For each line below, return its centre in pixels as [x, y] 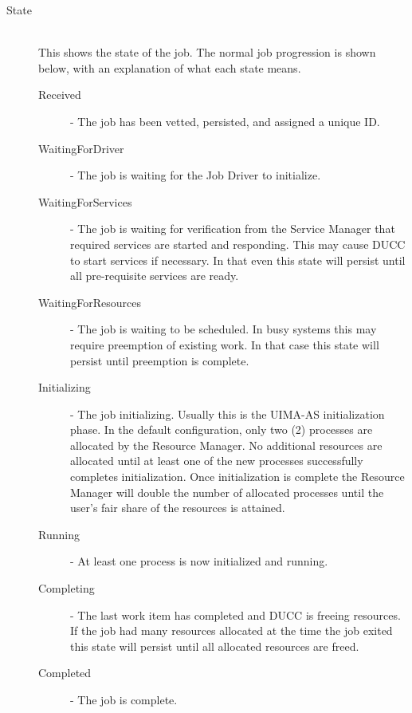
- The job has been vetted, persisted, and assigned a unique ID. [225, 121]
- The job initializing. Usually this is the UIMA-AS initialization [228, 414]
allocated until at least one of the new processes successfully [217, 461]
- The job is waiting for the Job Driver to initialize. [196, 175]
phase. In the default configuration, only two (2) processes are [222, 429]
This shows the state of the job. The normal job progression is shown [207, 52]
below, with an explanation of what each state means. [170, 67]
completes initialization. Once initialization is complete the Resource [237, 477]
